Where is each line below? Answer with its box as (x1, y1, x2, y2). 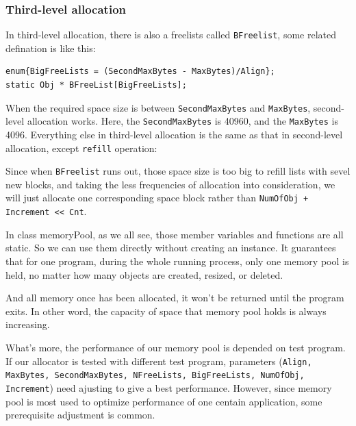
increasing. (5, 317, 50, 331)
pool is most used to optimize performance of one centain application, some (5, 394, 322, 408)
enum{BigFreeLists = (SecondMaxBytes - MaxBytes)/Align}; (5, 66, 275, 77)
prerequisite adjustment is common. (5, 408, 155, 422)
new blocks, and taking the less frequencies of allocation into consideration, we (5, 177, 335, 191)
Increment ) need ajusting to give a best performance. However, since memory (5, 380, 332, 394)
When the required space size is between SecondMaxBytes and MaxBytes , (5, 100, 311, 114)
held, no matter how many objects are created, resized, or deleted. (5, 267, 283, 281)
